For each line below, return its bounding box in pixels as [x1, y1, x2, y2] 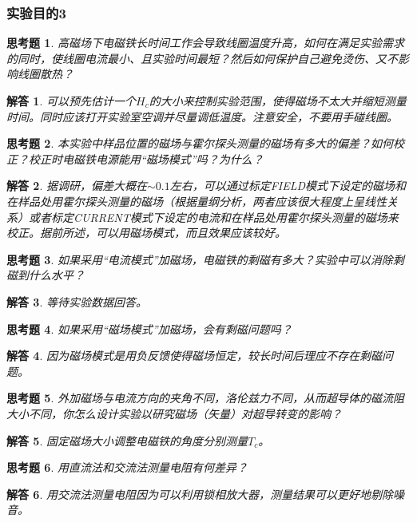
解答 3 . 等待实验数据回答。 [6, 293, 147, 310]
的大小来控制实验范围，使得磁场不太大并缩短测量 [149, 93, 407, 109]
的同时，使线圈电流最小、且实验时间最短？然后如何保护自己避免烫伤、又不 [6, 49, 398, 66]
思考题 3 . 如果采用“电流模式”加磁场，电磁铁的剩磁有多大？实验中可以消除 [6, 251, 393, 267]
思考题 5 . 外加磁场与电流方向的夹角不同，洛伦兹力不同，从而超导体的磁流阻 [6, 390, 404, 406]
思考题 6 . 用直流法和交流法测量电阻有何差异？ [6, 459, 248, 476]
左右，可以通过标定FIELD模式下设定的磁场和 [169, 177, 407, 194]
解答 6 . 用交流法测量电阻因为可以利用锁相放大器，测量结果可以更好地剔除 [6, 485, 393, 502]
